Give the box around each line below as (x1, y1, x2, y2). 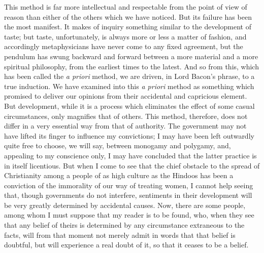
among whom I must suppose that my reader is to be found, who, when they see (4, 209, 254, 220)
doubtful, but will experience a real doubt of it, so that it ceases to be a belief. (4, 239, 249, 250)
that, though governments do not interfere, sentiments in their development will (4, 190, 252, 200)
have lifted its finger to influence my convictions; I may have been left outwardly (4, 130, 254, 141)
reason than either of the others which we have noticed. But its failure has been (4, 11, 252, 22)
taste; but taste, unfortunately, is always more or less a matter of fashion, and (4, 31, 247, 41)
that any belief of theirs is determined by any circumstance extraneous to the (4, 220, 245, 230)
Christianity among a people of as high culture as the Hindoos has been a (4, 170, 234, 181)
